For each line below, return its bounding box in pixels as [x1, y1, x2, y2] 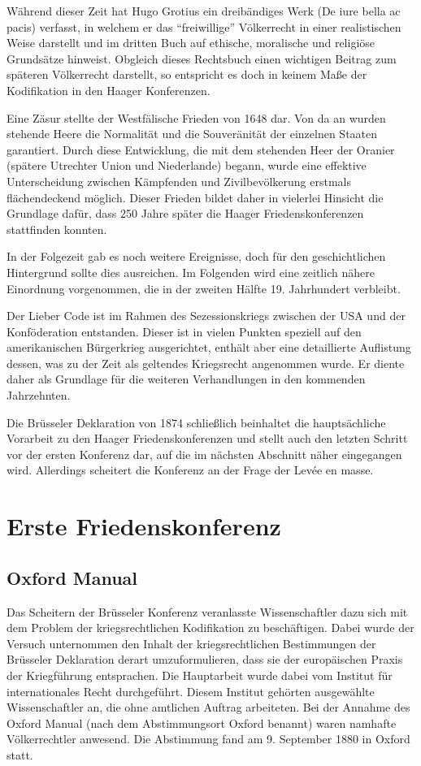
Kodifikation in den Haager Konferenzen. [7, 81, 210, 98]
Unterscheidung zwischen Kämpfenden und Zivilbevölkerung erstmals [7, 172, 351, 189]
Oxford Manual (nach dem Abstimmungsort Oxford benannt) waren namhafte [7, 714, 397, 731]
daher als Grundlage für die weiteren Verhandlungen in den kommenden [7, 370, 366, 387]
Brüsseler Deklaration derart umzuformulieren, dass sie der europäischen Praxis [7, 651, 403, 668]
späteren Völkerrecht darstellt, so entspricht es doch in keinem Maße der [7, 66, 367, 83]
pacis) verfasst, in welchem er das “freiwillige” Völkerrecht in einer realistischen [7, 18, 401, 35]
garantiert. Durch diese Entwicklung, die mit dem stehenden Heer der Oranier [7, 141, 395, 158]
